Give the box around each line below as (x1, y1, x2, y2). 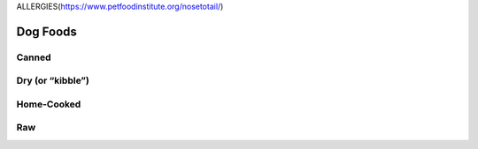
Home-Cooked (16, 98, 81, 110)
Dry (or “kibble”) (16, 75, 90, 87)
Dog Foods (16, 24, 77, 39)
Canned (16, 51, 52, 63)
